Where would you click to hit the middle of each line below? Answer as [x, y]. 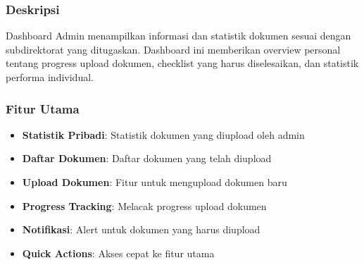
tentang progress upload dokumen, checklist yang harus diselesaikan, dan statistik [182, 63]
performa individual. [50, 77]
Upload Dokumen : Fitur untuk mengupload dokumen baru [155, 182]
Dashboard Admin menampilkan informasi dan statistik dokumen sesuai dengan [178, 36]
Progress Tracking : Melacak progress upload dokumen [144, 205]
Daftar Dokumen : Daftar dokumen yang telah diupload [147, 158]
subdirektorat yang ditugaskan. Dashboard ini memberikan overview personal [173, 49]
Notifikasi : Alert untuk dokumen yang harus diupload [141, 229]
